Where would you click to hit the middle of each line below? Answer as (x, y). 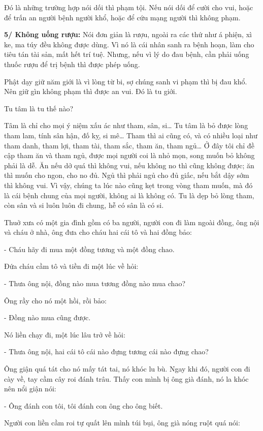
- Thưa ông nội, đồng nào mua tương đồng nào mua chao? (95, 283)
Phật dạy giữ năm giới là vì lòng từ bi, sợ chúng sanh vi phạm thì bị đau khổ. (126, 81)
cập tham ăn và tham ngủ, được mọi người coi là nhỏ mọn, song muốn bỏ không (129, 155)
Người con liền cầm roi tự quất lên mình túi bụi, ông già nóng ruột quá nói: (122, 423)
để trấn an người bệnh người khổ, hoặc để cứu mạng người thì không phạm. (122, 17)
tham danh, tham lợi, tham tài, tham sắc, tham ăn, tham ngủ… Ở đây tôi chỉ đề (129, 145)
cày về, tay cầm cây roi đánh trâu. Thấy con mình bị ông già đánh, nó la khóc (126, 378)
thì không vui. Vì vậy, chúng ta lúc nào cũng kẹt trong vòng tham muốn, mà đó (128, 185)
